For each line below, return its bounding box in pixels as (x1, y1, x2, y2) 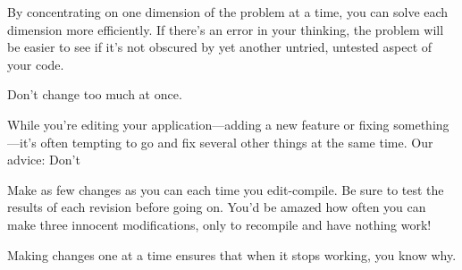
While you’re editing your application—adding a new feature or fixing (7, 114, 390, 133)
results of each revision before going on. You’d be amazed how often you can (7, 198, 426, 216)
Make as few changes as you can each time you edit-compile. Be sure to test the (7, 180, 444, 198)
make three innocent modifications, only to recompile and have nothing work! (7, 215, 432, 233)
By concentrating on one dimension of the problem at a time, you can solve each (7, 3, 449, 21)
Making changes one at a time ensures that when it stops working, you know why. (7, 245, 457, 264)
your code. (7, 55, 64, 73)
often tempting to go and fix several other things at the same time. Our (40, 132, 433, 151)
